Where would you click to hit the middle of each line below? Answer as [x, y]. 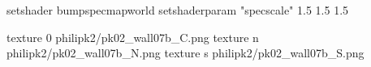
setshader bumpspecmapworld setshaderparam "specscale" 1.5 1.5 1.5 [178, 10]
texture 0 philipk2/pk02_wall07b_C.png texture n [133, 37]
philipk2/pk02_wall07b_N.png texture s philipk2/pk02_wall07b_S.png [185, 53]
